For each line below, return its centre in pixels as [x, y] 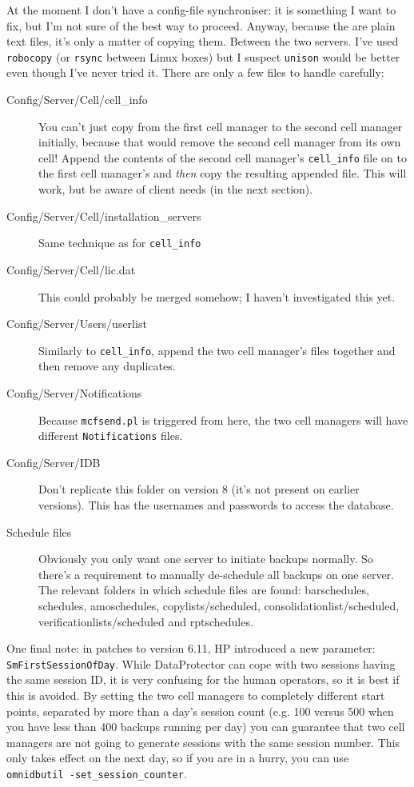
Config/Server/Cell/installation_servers [104, 216]
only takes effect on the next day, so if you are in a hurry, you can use [178, 758]
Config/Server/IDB [54, 462]
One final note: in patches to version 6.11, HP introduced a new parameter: [191, 648]
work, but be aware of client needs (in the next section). [176, 189]
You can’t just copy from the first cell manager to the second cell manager [221, 126]
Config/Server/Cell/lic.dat [71, 269]
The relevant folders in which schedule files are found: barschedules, [204, 590]
